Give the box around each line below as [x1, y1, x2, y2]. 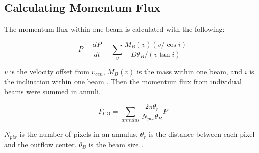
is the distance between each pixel [149, 129, 255, 139]
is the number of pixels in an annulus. [19, 129, 138, 139]
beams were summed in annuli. [4, 86, 101, 96]
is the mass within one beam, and [137, 66, 242, 76]
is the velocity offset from [10, 66, 89, 76]
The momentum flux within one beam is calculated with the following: [4, 23, 225, 34]
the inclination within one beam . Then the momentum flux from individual [4, 76, 242, 87]
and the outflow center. [4, 139, 77, 149]
